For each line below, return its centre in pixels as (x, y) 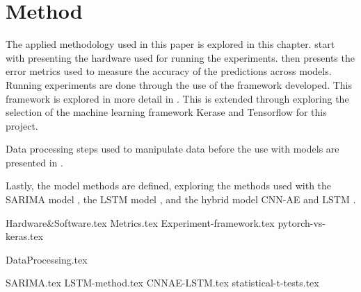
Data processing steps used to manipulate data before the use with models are (173, 149)
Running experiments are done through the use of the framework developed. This (179, 84)
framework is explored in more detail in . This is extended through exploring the (177, 98)
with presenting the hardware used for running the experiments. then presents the (180, 57)
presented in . (34, 162)
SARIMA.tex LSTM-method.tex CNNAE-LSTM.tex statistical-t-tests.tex (162, 283)
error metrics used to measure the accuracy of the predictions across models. (169, 71)
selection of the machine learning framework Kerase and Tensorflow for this (166, 112)
